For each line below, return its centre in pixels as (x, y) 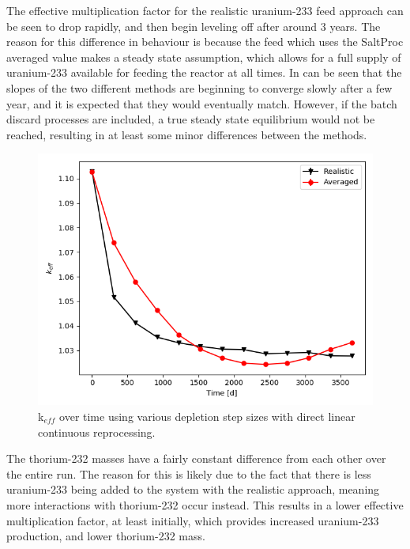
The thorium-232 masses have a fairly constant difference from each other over (196, 458)
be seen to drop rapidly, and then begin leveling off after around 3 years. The (194, 26)
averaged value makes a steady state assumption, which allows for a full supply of (204, 57)
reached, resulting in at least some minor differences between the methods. (187, 134)
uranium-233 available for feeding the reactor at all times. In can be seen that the (204, 72)
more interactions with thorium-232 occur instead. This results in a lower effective (205, 504)
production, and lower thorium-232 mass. (106, 536)
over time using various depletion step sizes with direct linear (207, 416)
